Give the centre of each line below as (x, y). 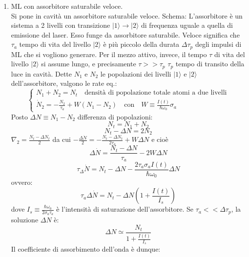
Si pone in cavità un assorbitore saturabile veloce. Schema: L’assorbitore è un (127, 15)
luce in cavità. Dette (41, 73)
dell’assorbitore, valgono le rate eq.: (64, 83)
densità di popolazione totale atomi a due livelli (156, 93)
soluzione (25, 220)
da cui (62, 139)
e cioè (160, 139)
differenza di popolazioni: (115, 116)
